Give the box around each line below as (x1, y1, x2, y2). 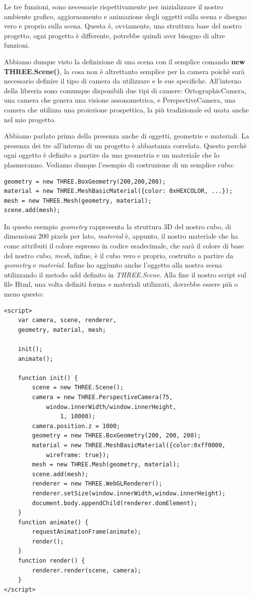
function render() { (18, 557, 85, 565)
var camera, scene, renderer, (18, 317, 117, 324)
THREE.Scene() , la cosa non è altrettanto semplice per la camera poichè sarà (4, 66, 245, 76)
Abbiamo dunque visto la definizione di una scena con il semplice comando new (4, 56, 245, 66)
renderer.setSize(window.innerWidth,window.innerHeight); (32, 489, 226, 497)
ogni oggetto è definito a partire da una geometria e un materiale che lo (4, 150, 220, 160)
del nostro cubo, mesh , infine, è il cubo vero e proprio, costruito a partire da (4, 250, 233, 260)
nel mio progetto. (4, 114, 56, 124)
